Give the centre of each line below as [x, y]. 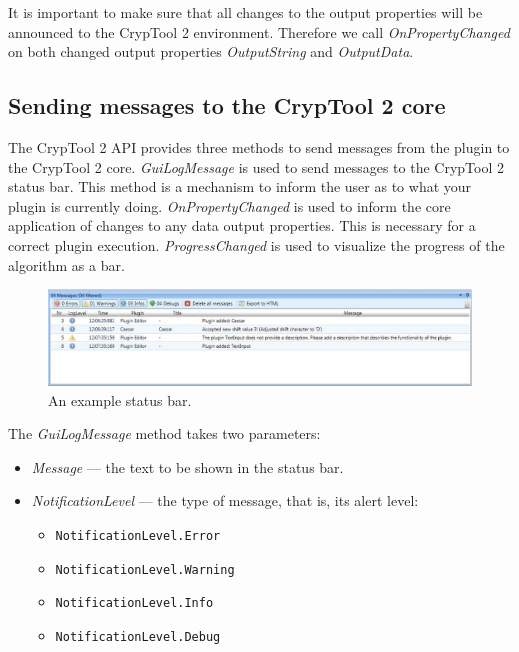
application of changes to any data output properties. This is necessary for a [242, 225]
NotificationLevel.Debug [138, 636]
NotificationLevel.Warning [145, 569]
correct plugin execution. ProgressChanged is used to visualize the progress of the [256, 244]
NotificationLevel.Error [138, 536]
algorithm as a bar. [66, 264]
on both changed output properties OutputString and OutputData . [211, 51]
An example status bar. [120, 399]
